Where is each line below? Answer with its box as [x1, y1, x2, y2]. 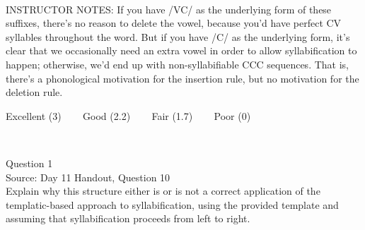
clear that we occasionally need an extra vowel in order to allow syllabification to [6, 43, 357, 58]
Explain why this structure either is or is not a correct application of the [6, 183, 320, 198]
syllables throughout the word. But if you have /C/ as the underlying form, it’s [6, 29, 350, 44]
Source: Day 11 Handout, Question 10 [6, 169, 170, 184]
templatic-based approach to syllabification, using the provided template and [6, 197, 339, 212]
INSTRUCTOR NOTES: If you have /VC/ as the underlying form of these [6, 1, 332, 16]
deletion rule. [6, 85, 63, 99]
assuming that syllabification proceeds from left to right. [6, 211, 250, 226]
